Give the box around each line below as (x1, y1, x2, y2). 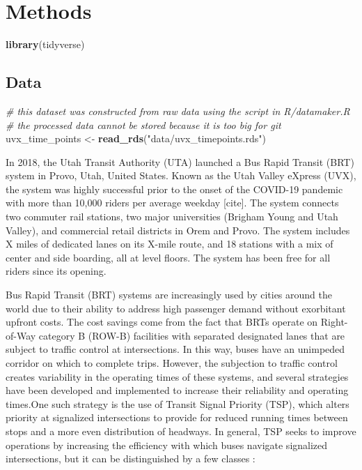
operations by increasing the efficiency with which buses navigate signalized (6, 437, 328, 452)
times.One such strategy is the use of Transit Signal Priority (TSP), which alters (6, 396, 349, 411)
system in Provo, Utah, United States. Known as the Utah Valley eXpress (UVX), (6, 168, 356, 183)
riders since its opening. (6, 264, 107, 278)
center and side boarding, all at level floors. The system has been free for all (6, 250, 331, 264)
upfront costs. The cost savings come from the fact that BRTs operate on (6, 314, 318, 329)
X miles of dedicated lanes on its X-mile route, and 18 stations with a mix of (6, 236, 333, 251)
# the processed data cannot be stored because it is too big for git (6, 117, 281, 132)
